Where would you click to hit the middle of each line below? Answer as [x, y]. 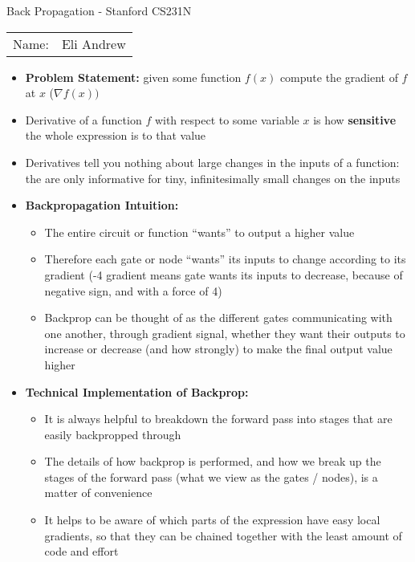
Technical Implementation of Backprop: [137, 391]
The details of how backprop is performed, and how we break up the [213, 461]
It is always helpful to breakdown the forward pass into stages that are [218, 419]
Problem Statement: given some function [133, 77]
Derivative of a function [83, 119]
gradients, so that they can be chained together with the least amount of [223, 535]
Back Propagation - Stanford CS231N [99, 10]
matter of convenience [98, 493]
